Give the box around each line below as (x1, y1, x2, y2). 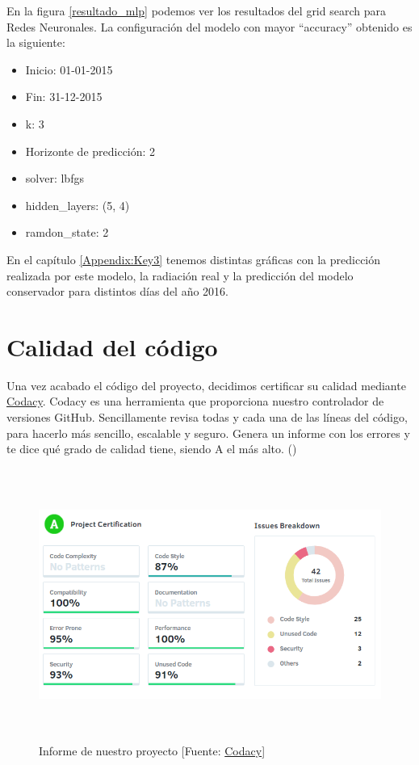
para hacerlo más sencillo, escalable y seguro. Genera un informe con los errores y (6, 424, 410, 441)
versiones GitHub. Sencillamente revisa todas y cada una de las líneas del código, (6, 409, 408, 426)
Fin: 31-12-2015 (25, 88, 103, 105)
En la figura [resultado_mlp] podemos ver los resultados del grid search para (6, 2, 386, 19)
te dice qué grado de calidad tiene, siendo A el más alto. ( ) (6, 440, 297, 457)
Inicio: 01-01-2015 (25, 61, 113, 78)
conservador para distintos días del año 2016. (6, 283, 228, 300)
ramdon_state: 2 (25, 224, 109, 241)
